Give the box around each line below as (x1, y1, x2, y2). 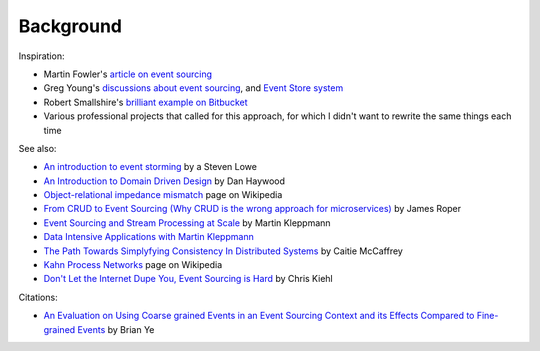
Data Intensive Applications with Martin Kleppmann (43, 231, 254, 243)
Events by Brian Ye (77, 323, 155, 335)
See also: (18, 142, 57, 154)
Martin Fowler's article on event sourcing (43, 68, 213, 80)
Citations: (18, 291, 59, 303)
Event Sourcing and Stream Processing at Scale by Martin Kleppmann (43, 216, 331, 229)
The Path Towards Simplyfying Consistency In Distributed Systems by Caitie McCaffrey (43, 245, 404, 257)
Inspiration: (18, 50, 65, 62)
